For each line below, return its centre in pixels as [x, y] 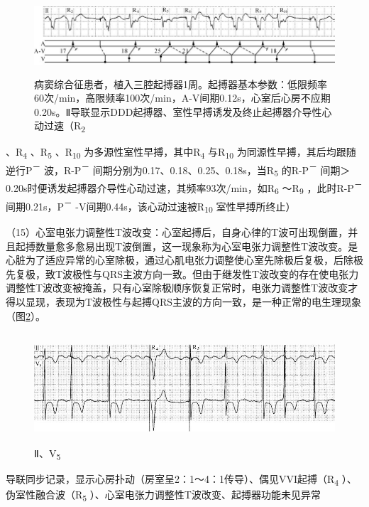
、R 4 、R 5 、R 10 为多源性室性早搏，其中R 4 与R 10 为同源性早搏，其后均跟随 [181, 152]
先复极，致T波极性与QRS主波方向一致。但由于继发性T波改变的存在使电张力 [182, 273]
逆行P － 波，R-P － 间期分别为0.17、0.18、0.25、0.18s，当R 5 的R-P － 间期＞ [178, 170]
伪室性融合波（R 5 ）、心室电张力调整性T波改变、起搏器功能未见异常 [163, 495]
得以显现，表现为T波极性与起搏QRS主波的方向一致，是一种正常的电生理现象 [184, 301]
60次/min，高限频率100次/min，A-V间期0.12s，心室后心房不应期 [182, 98]
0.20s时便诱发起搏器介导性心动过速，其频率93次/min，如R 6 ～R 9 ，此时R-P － [184, 188]
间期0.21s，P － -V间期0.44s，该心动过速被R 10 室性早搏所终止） [151, 206]
